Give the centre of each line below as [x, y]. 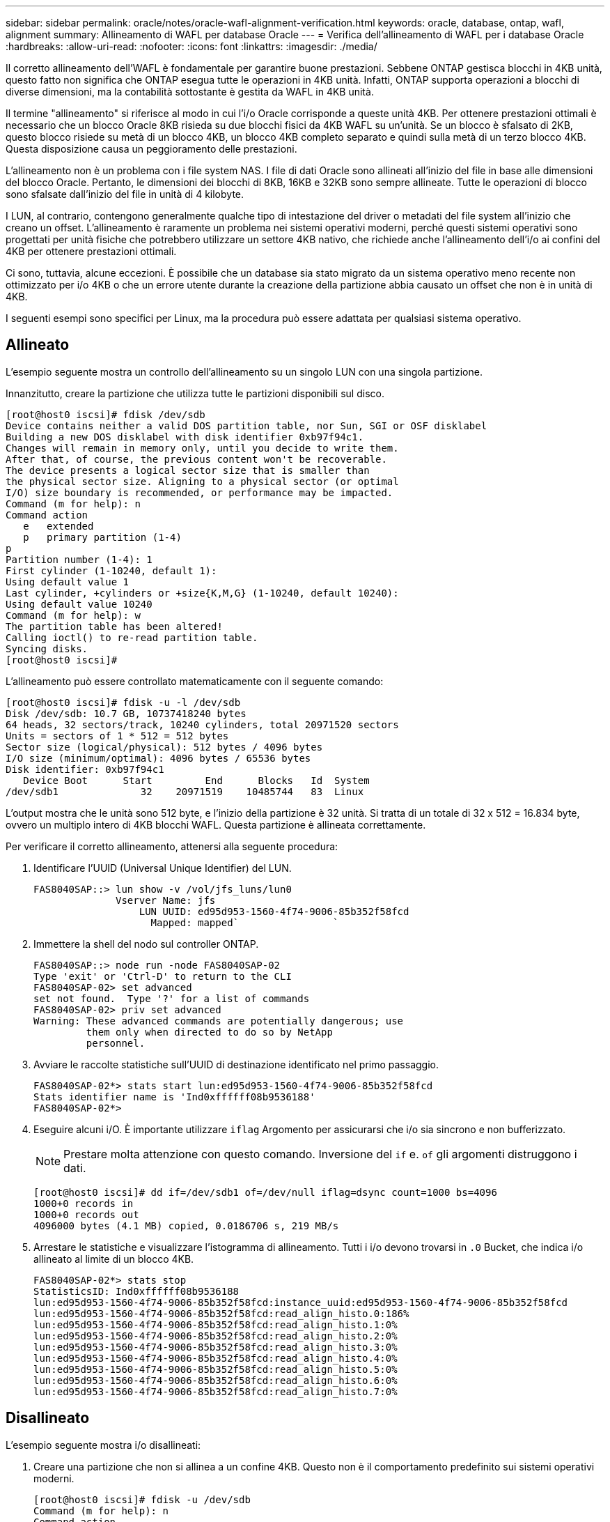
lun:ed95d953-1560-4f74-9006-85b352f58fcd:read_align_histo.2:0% [216, 1336]
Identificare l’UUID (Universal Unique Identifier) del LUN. [163, 868]
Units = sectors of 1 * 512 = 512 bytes [117, 736]
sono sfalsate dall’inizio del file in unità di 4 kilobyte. [125, 194]
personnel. [116, 1043]
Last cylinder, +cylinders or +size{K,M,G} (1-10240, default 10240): [202, 593]
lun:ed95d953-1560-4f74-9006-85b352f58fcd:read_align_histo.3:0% [216, 1347]
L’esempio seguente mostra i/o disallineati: [103, 1445]
